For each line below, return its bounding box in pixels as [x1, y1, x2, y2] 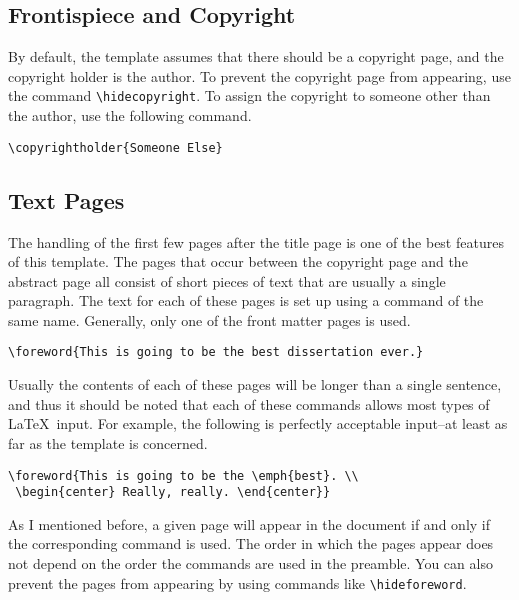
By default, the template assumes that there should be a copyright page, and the [8, 46, 504, 67]
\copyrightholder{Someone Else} [8, 140, 223, 155]
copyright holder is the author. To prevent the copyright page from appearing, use [8, 65, 511, 86]
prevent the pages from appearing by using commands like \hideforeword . [8, 572, 467, 593]
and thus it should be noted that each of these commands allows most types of [8, 393, 490, 414]
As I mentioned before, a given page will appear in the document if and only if [8, 513, 491, 534]
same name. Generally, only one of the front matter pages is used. [8, 309, 411, 330]
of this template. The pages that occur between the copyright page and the [8, 251, 468, 272]
